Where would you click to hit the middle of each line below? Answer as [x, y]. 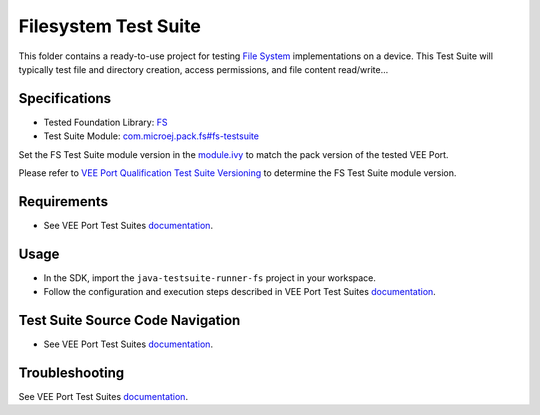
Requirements [63, 201]
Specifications [65, 98]
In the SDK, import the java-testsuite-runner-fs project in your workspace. [210, 277]
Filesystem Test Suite [110, 26]
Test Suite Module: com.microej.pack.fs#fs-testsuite [151, 136]
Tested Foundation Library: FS [105, 122]
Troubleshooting [71, 372]
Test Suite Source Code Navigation [129, 320]
